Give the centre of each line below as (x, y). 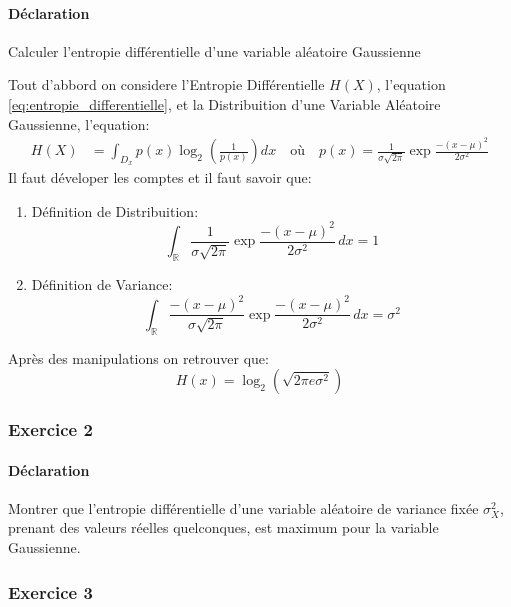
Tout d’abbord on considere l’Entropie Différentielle (166, 84)
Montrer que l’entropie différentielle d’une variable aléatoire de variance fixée (243, 507)
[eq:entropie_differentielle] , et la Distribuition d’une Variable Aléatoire (224, 103)
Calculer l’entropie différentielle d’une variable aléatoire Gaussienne (214, 50)
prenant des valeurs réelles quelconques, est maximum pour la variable (223, 527)
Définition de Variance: (102, 284)
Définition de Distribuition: (115, 210)
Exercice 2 (50, 429)
